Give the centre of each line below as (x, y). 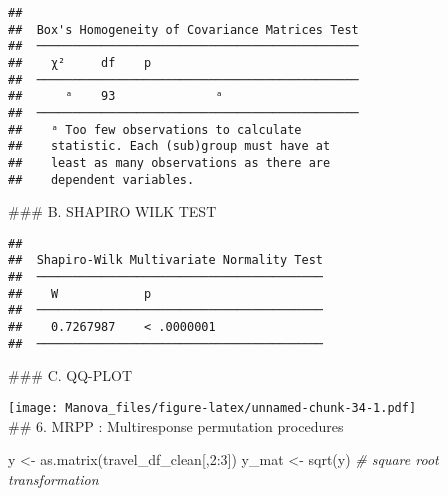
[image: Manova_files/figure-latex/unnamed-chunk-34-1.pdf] (212, 408)
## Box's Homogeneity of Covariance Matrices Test (183, 29)
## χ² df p (80, 62)
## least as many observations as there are (169, 162)
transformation (53, 478)
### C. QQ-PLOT (70, 375)
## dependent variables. (101, 179)
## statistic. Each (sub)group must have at (169, 146)
